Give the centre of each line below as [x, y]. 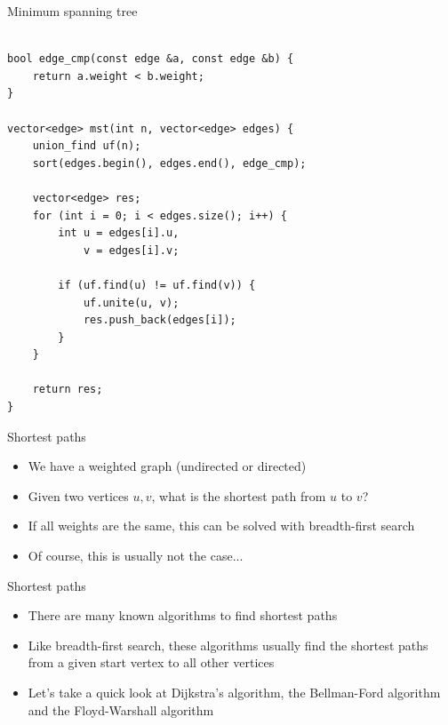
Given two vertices [78, 495]
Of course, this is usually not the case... [136, 556]
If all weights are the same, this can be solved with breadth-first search [221, 526]
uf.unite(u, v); [131, 303]
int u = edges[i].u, [119, 233]
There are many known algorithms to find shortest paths [183, 615]
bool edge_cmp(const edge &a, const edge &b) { [151, 59]
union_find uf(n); [87, 146]
